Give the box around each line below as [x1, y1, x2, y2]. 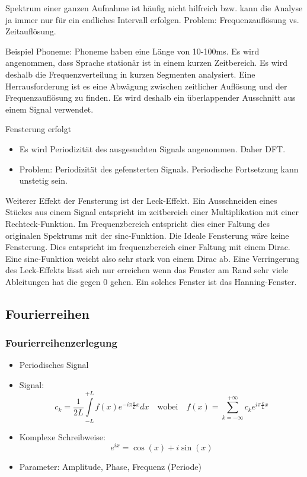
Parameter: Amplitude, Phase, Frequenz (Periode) [19, 460, 202, 473]
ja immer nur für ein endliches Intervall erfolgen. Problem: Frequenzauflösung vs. [5, 13, 299, 25]
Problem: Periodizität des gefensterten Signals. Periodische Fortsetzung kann [19, 162, 299, 175]
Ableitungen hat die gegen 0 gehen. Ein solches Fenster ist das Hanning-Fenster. [5, 275, 297, 287]
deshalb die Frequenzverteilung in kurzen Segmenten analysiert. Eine [5, 68, 255, 80]
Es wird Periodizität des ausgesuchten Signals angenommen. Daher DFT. [19, 142, 286, 155]
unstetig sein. [19, 174, 68, 187]
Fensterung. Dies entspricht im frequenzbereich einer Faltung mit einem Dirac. [5, 241, 290, 253]
